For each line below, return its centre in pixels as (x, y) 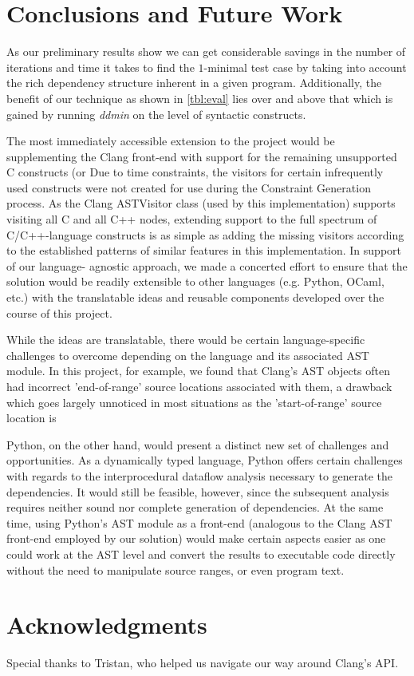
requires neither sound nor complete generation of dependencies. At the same (195, 507)
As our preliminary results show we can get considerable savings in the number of (206, 51)
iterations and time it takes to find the (101, 67)
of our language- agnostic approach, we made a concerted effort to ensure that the (207, 265)
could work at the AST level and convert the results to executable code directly (201, 553)
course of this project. (59, 312)
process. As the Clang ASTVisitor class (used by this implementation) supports (201, 203)
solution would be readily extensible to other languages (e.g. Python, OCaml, (195, 281)
